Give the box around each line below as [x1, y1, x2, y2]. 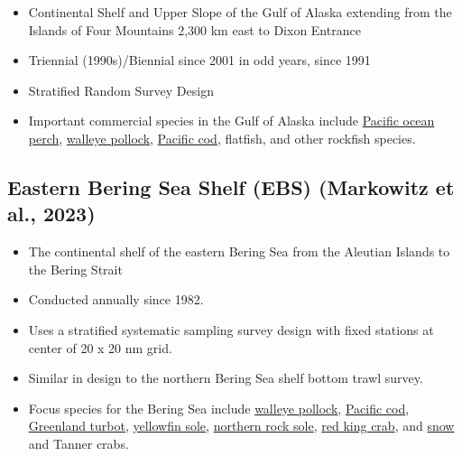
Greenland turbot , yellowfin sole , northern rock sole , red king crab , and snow [28, 416, 455, 435]
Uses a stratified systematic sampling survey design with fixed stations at [28, 320, 434, 339]
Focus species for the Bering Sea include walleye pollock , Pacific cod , [28, 398, 410, 417]
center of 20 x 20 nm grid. [28, 338, 172, 357]
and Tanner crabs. [28, 433, 129, 452]
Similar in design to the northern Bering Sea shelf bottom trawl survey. [28, 368, 423, 387]
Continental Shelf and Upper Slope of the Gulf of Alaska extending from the [28, 3, 452, 21]
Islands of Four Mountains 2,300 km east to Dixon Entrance [28, 20, 361, 39]
